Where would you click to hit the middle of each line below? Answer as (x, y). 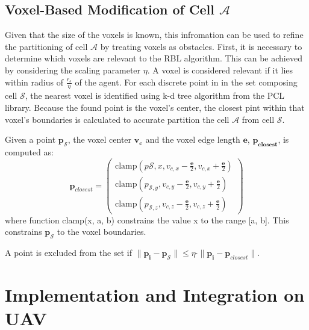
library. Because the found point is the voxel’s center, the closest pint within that (155, 107)
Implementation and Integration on (155, 295)
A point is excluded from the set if (68, 253)
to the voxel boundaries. (101, 232)
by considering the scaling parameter (73, 70)
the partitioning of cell (46, 46)
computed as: (29, 151)
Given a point (30, 139)
